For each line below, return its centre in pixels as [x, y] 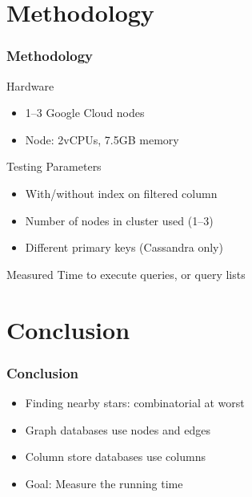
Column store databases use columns [115, 457]
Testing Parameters [54, 166]
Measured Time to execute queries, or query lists [126, 274]
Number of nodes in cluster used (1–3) [119, 220]
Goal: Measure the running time [104, 483]
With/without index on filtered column [121, 193]
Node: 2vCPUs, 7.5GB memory [102, 139]
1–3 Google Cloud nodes [85, 113]
